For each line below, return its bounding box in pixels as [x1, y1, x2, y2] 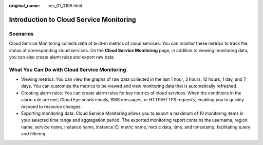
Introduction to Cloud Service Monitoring [9, 15, 136, 24]
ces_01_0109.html [47, 3, 82, 8]
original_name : [9, 3, 40, 8]
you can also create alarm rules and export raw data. [9, 54, 115, 60]
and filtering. [21, 131, 47, 137]
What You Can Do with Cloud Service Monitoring [9, 66, 126, 73]
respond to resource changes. [21, 104, 82, 109]
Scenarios [9, 30, 34, 37]
